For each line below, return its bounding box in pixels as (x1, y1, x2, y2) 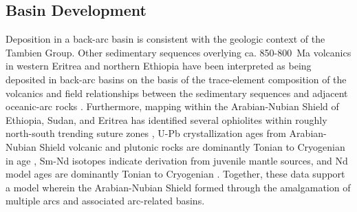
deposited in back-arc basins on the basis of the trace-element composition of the (6, 72, 347, 86)
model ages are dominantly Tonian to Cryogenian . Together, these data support (6, 167, 345, 181)
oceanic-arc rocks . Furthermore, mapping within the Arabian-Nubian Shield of (6, 99, 339, 114)
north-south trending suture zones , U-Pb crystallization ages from (6, 126, 286, 140)
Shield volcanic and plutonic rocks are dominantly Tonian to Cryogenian (39, 139, 345, 153)
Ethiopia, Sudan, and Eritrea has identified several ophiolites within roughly (6, 112, 327, 127)
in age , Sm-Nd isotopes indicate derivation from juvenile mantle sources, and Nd (6, 153, 348, 167)
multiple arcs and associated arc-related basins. (6, 193, 205, 208)
